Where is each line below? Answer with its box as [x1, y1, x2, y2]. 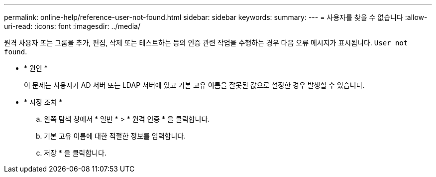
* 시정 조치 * [24, 98, 63, 106]
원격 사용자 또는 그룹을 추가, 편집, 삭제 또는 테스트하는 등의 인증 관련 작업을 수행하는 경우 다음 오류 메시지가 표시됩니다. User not [4, 38, 408, 47]
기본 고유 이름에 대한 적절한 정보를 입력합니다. [44, 132, 186, 140]
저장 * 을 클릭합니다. [44, 149, 107, 157]
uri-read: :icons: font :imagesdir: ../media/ [4, 22, 140, 30]
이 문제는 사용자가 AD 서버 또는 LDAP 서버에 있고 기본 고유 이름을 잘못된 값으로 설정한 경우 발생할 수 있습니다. [24, 81, 365, 89]
